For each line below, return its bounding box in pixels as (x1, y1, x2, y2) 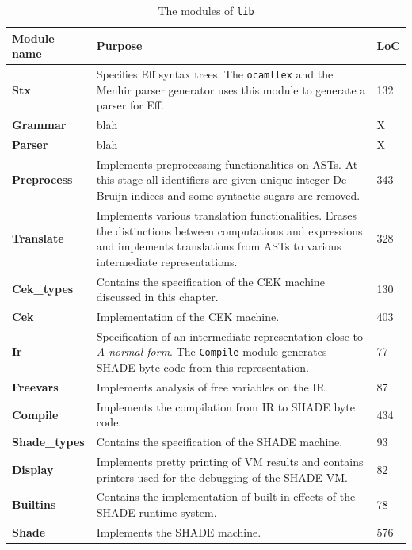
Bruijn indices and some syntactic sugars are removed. (96, 187, 360, 204)
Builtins (12, 496, 56, 513)
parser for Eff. (96, 97, 164, 113)
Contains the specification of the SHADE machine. (96, 434, 343, 450)
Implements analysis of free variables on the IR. (96, 378, 328, 395)
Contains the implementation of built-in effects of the (96, 488, 356, 505)
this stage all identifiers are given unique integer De (96, 171, 347, 188)
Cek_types (12, 281, 74, 297)
